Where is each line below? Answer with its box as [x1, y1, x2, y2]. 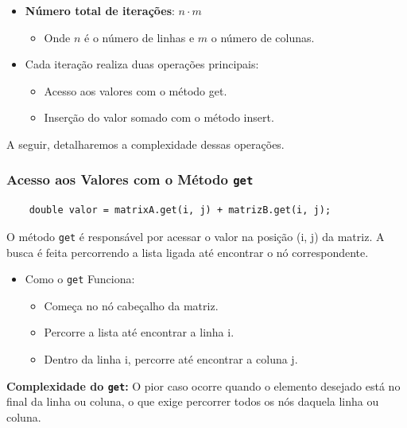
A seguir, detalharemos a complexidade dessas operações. [6, 135, 285, 152]
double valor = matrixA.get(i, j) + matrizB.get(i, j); [29, 204, 331, 216]
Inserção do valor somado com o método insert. [44, 109, 274, 126]
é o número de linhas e [84, 29, 195, 45]
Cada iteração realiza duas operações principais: [25, 56, 259, 72]
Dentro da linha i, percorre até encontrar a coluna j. [44, 351, 298, 368]
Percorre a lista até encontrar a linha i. [44, 324, 235, 340]
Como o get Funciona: [25, 270, 135, 287]
